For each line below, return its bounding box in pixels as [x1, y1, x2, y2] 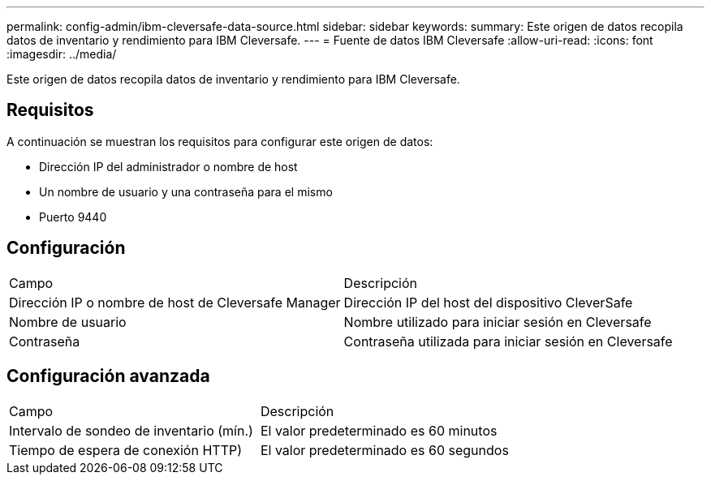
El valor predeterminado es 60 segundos [260, 441, 509, 458]
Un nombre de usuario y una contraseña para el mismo [39, 184, 333, 199]
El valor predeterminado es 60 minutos [260, 422, 498, 439]
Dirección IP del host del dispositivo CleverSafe [343, 294, 633, 311]
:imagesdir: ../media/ [6, 47, 117, 61]
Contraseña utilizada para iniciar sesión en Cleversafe [343, 333, 673, 350]
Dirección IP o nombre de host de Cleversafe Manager [9, 294, 341, 311]
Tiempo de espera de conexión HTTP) [9, 441, 243, 458]
